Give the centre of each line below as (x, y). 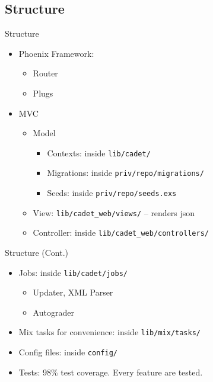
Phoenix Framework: (56, 53)
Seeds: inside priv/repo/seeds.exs (112, 193)
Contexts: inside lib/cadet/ (99, 153)
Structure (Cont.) (37, 253)
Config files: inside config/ (68, 352)
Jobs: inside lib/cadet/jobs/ (73, 272)
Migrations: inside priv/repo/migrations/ (125, 173)
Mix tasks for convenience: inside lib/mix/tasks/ (110, 332)
